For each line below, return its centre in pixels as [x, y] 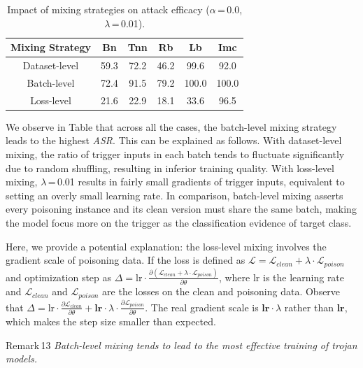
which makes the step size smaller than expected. [111, 321]
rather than [309, 307]
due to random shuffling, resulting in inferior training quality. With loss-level [170, 168]
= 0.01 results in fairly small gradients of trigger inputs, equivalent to [196, 182]
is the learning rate [304, 277]
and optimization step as [59, 277]
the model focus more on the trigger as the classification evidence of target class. [179, 222]
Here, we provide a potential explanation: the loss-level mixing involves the [166, 246]
